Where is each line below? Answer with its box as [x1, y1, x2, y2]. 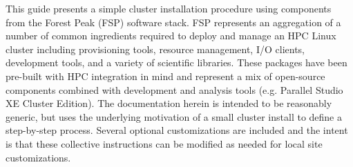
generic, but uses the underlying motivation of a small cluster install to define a [6, 109, 343, 124]
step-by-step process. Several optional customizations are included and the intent [6, 123, 348, 137]
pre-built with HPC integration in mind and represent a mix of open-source [6, 68, 325, 83]
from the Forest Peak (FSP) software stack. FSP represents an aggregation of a [6, 14, 341, 29]
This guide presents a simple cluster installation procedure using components [6, 1, 332, 15]
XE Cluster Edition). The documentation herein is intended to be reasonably [6, 96, 332, 110]
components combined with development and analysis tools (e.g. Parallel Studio [6, 82, 343, 97]
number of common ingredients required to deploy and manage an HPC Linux [6, 28, 336, 43]
